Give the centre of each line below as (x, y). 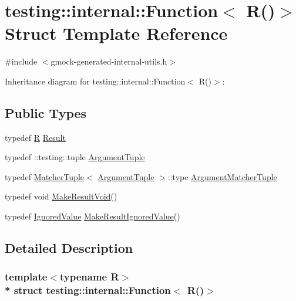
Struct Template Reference (116, 33)
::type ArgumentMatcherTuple (222, 176)
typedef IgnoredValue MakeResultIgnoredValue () (92, 216)
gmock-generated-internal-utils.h (109, 61)
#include (21, 61)
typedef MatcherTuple (45, 176)
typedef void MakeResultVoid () (61, 196)
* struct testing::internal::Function (88, 290)
